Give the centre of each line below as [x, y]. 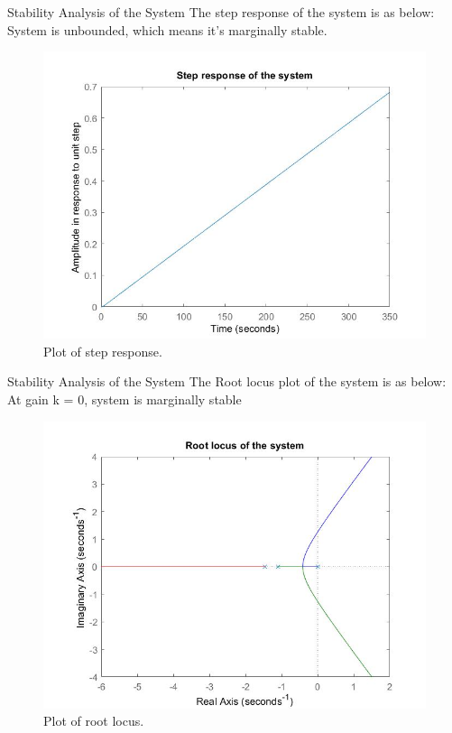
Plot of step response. [103, 351]
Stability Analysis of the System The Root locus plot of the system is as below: [227, 381]
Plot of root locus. [94, 721]
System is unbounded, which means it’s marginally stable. [167, 29]
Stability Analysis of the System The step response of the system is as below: [221, 12]
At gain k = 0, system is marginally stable [125, 399]
